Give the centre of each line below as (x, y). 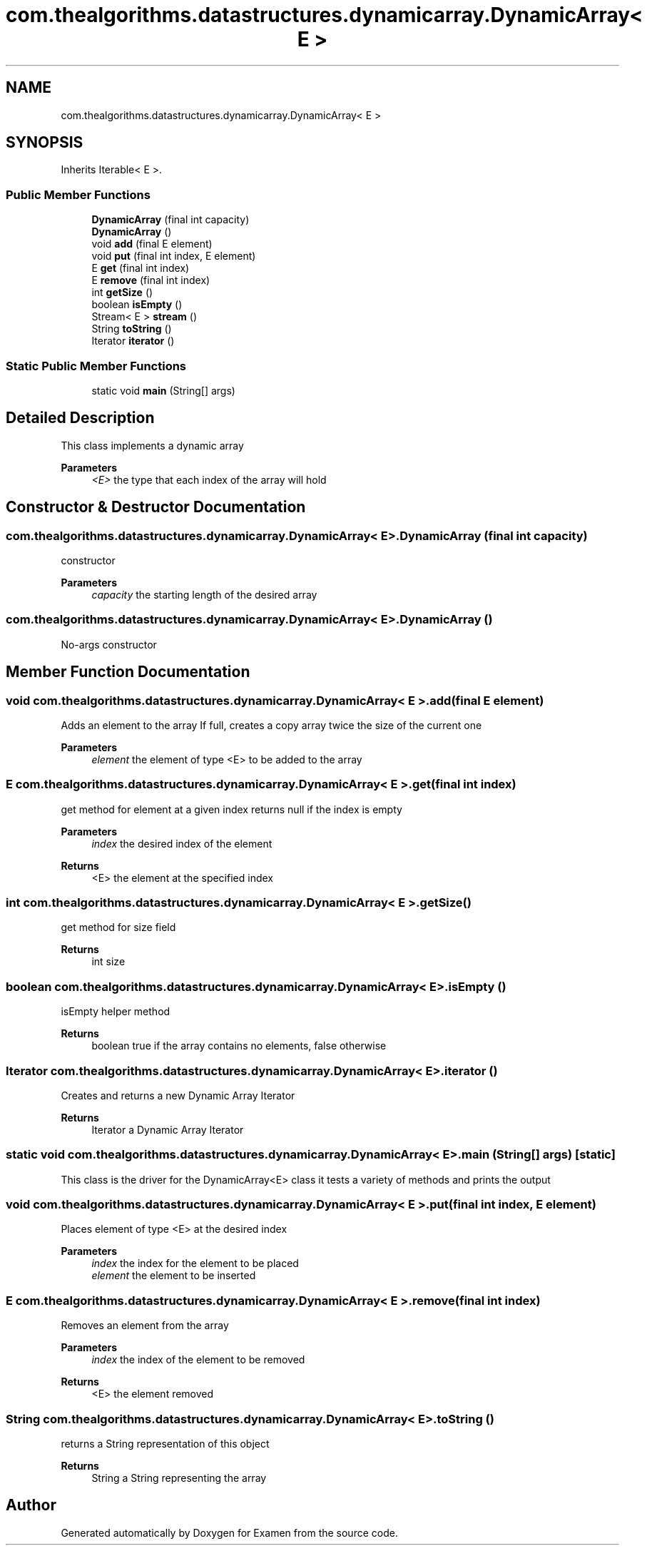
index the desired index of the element (182, 843)
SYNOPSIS (45, 143)
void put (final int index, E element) (174, 256)
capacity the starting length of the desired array (204, 595)
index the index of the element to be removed (198, 1360)
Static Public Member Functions (96, 366)
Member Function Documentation (128, 672)
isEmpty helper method (116, 1012)
